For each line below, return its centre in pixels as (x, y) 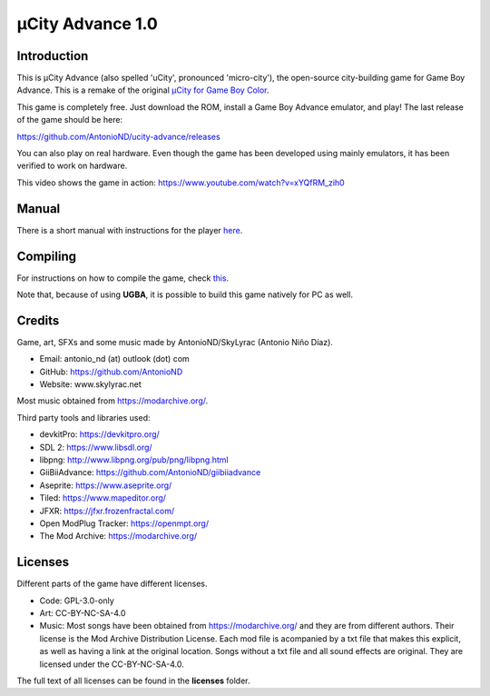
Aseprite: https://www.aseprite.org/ (106, 485)
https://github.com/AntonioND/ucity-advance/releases (119, 136)
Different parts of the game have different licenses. (112, 584)
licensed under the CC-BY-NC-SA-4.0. (112, 664)
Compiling (47, 256)
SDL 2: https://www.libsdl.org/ (96, 447)
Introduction (53, 56)
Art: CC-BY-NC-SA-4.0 (83, 613)
